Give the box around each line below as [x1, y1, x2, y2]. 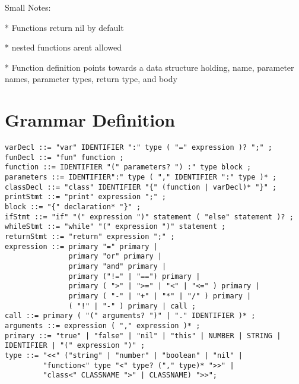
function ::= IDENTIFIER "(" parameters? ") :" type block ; [5, 163, 252, 172]
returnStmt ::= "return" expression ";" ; [5, 232, 175, 241]
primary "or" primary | [68, 252, 162, 261]
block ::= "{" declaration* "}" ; [5, 203, 141, 212]
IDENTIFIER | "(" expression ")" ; [5, 341, 145, 350]
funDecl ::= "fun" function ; [5, 153, 124, 162]
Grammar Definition [5, 108, 176, 132]
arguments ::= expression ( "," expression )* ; [5, 321, 201, 330]
